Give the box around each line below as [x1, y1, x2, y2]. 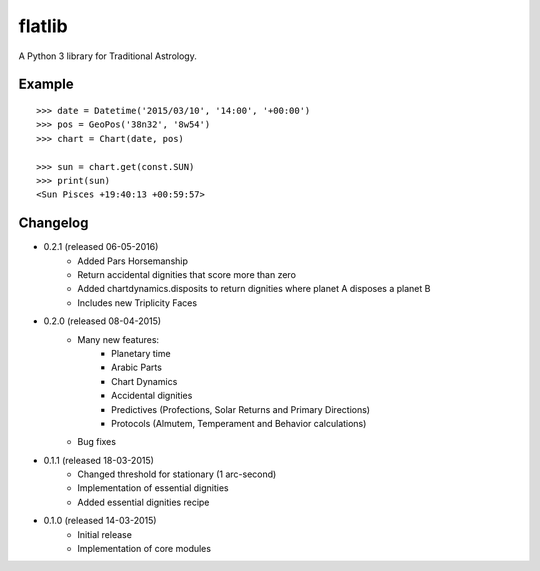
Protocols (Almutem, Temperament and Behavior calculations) [111, 417, 367, 429]
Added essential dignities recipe [77, 496, 210, 508]
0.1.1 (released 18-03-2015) [43, 454, 155, 466]
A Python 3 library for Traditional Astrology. [18, 50, 197, 62]
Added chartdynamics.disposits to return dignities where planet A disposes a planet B [77, 283, 431, 295]
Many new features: [77, 333, 160, 345]
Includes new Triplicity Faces [77, 296, 198, 309]
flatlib [18, 15, 69, 37]
